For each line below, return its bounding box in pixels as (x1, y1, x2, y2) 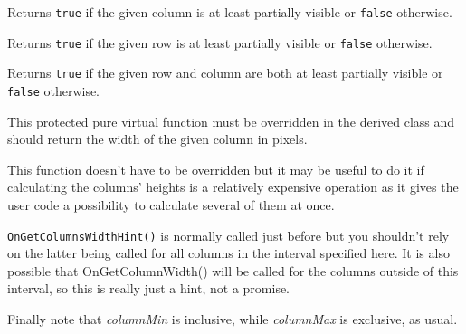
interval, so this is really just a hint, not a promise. (7, 279, 290, 298)
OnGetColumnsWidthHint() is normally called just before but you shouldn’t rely (7, 225, 450, 244)
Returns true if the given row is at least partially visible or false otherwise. (7, 33, 433, 52)
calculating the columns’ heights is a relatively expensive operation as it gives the (7, 177, 459, 196)
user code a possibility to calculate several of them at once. (7, 196, 335, 214)
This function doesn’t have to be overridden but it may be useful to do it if (7, 159, 424, 178)
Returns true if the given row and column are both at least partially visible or (7, 63, 443, 82)
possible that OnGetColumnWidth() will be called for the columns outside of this (7, 261, 459, 280)
